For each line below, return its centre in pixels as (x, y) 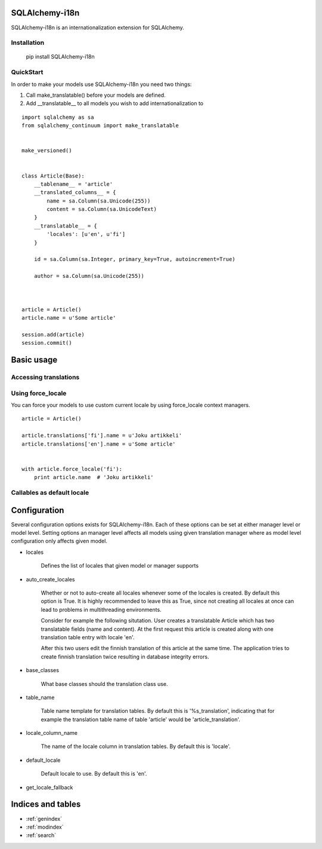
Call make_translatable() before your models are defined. (96, 95)
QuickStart (27, 72)
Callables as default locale (50, 492)
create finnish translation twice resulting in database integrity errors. (125, 657)
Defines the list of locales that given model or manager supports (120, 566)
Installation (28, 43)
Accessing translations (45, 378)
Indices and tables (46, 804)
